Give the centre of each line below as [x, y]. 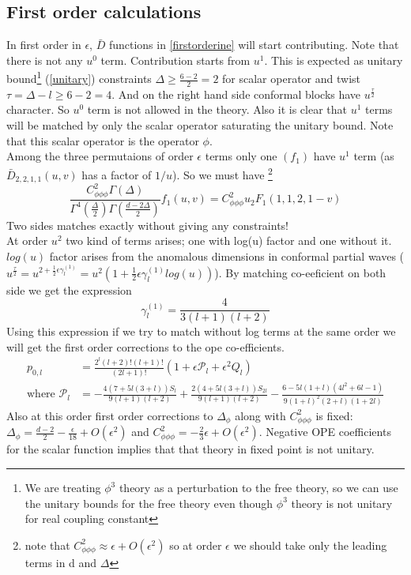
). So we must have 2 [222, 173]
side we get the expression [69, 289]
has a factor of [117, 174]
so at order [196, 545]
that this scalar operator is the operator [103, 140]
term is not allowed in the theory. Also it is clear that [217, 109]
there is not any [45, 60]
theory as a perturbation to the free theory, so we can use [258, 488]
